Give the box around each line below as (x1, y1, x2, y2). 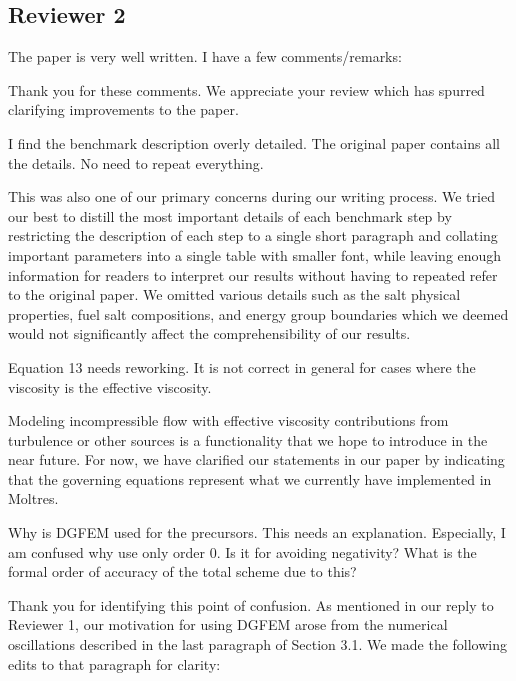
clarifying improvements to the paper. (8, 99, 239, 120)
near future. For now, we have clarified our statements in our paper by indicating (8, 449, 505, 470)
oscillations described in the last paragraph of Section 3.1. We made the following (8, 634, 507, 655)
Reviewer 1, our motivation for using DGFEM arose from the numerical (8, 614, 448, 635)
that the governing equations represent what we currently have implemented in (8, 468, 492, 489)
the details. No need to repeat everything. (8, 152, 264, 173)
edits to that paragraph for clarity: (8, 653, 221, 674)
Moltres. (8, 488, 59, 509)
